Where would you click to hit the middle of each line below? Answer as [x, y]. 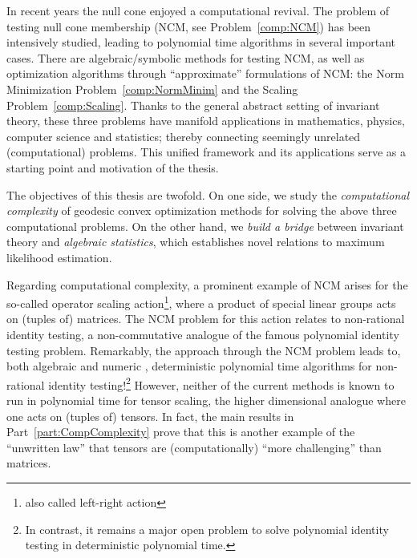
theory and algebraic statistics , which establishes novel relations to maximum [196, 242]
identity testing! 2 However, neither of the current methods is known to [221, 383]
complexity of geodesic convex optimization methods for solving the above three [202, 210]
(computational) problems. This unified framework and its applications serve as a [206, 152]
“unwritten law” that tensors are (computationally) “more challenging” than [194, 447]
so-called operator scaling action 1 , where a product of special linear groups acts [201, 302]
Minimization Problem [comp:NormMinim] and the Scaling [152, 89]
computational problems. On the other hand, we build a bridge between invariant [205, 226]
